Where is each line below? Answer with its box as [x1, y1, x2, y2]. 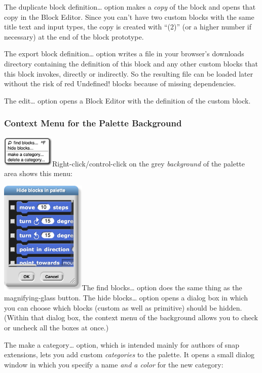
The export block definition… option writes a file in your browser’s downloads [4, 48, 244, 59]
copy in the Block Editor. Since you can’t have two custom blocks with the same [4, 11, 254, 22]
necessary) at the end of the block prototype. [4, 31, 144, 42]
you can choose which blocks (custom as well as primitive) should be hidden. [4, 302, 242, 313]
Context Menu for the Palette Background [4, 117, 182, 129]
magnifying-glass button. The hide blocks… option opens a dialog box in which [4, 292, 248, 303]
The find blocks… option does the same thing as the [82, 282, 242, 293]
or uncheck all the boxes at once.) [4, 322, 109, 333]
